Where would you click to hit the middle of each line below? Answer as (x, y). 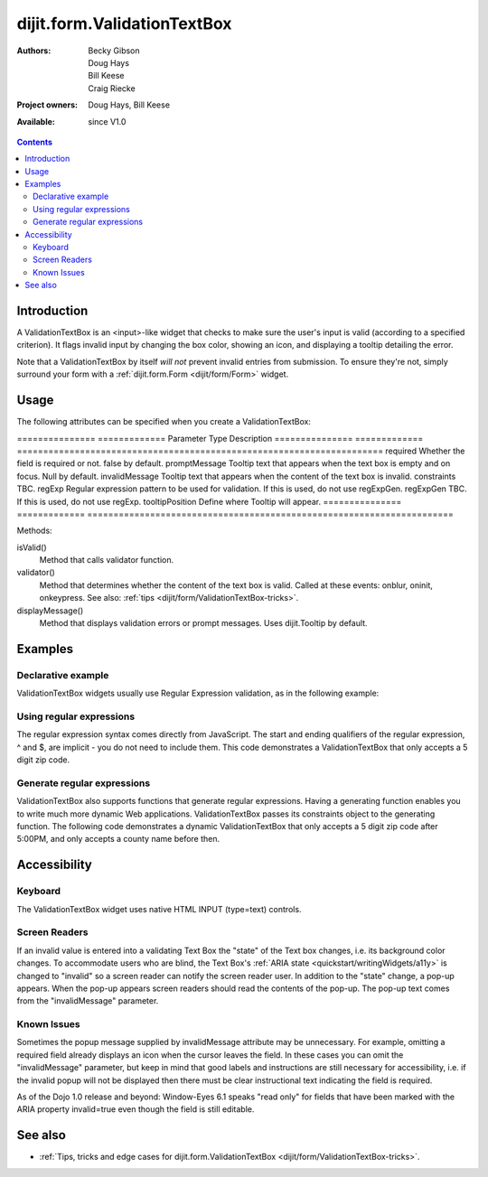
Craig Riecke (112, 88)
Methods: (35, 531)
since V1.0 (107, 121)
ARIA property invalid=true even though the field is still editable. (136, 1109)
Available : (36, 121)
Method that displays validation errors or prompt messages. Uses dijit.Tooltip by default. (203, 623)
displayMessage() (50, 611)
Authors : (34, 51)
